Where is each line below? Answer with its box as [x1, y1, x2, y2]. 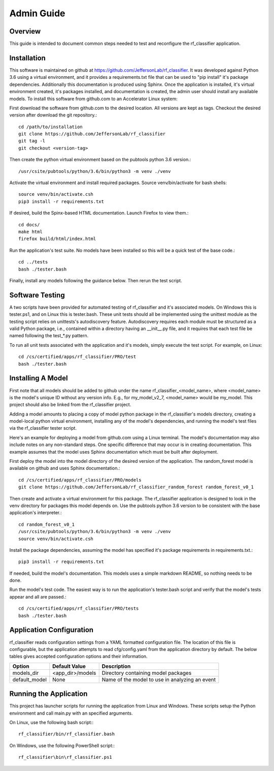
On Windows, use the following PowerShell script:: [9, 743, 115, 749]
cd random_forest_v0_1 [18, 521, 75, 527]
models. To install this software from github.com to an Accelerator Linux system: [9, 96, 178, 102]
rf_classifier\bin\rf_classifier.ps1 [18, 754, 113, 760]
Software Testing [9, 290, 65, 300]
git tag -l [18, 138, 46, 144]
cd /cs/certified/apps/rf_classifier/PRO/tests [18, 606, 139, 611]
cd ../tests [18, 259, 48, 265]
